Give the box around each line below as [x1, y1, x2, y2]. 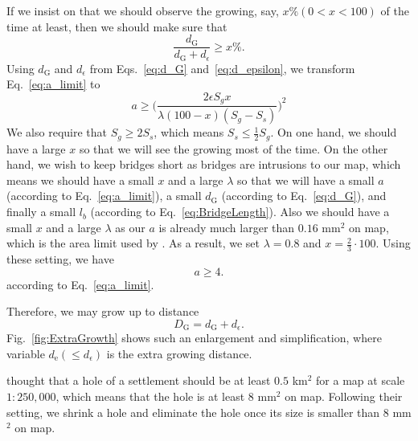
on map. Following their [285, 388, 403, 405]
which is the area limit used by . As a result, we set [6, 235, 260, 251]
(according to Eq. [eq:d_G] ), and [221, 187, 387, 204]
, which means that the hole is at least [55, 388, 245, 405]
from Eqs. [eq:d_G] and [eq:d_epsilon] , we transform [89, 59, 355, 76]
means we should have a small [6, 171, 154, 188]
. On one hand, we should [270, 124, 397, 141]
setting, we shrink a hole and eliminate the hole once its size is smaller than [6, 403, 380, 420]
